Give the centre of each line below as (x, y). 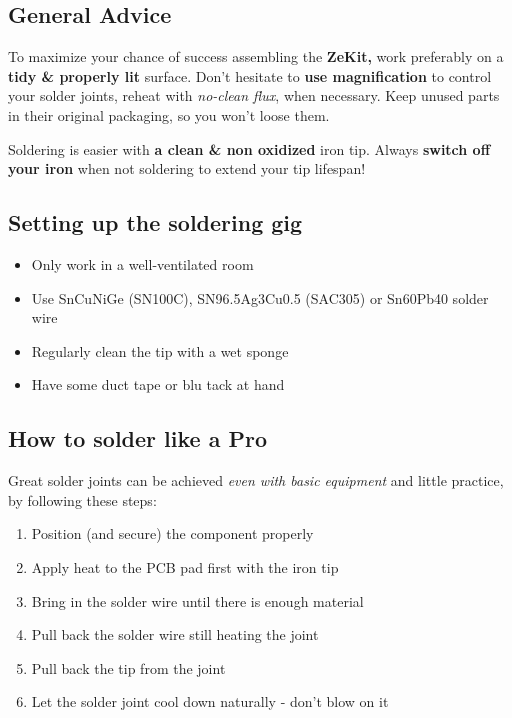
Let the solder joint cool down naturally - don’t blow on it (210, 701)
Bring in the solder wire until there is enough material (197, 600)
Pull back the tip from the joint (128, 667)
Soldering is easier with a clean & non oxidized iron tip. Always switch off (249, 148)
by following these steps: (82, 499)
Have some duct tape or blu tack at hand (158, 384)
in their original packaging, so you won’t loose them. (169, 114)
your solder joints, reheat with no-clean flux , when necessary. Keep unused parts (254, 95)
